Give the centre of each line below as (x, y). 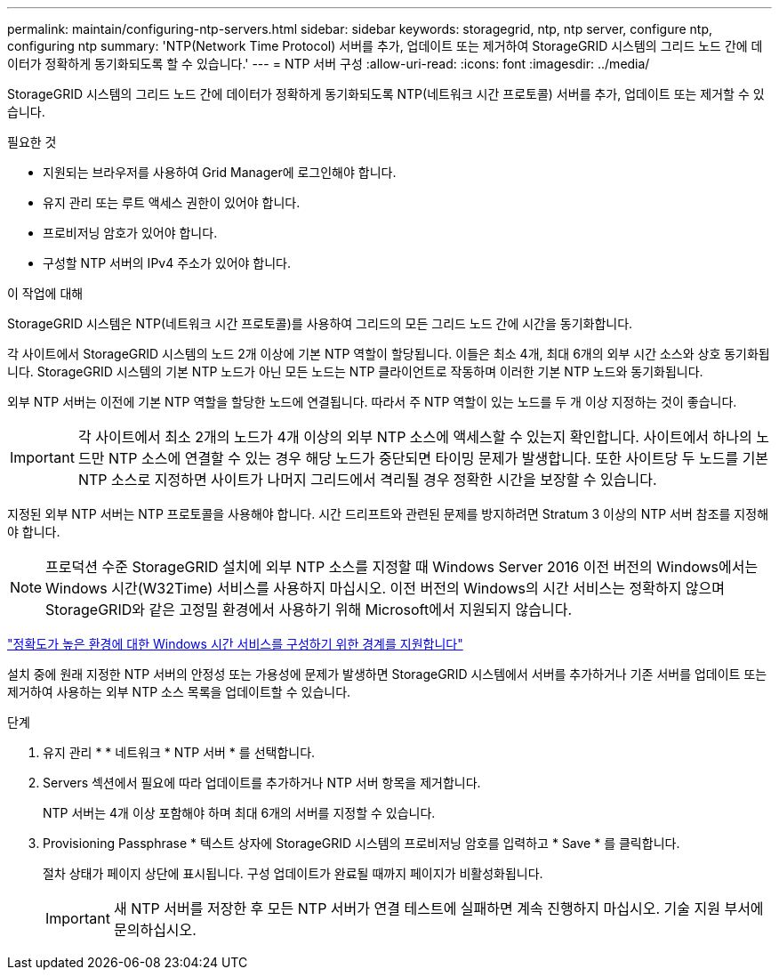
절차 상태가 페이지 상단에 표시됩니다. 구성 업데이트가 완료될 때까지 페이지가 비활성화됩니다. (293, 873)
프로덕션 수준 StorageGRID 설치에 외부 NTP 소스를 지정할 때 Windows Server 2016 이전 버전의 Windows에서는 (402, 567)
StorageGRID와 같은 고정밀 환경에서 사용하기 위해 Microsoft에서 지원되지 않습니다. (309, 610)
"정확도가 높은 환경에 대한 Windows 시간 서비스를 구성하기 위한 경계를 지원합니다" (235, 644)
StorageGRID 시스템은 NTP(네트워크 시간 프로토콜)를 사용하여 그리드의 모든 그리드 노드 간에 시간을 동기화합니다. (320, 323)
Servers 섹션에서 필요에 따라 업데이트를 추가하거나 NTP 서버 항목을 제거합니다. (262, 783)
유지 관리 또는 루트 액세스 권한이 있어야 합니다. (172, 202)
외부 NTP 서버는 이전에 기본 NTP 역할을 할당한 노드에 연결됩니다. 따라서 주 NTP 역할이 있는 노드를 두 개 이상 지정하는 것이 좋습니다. (372, 402)
